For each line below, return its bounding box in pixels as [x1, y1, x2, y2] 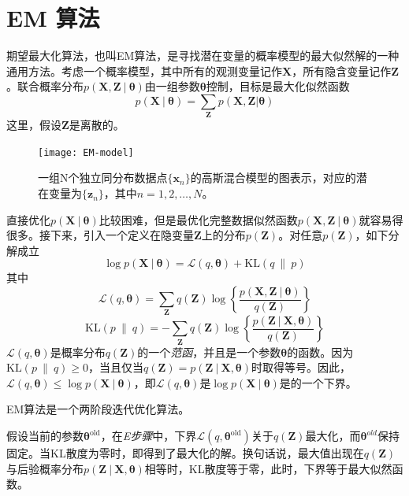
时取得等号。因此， [251, 359, 351, 376]
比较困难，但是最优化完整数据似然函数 [99, 211, 298, 228]
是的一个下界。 [279, 374, 357, 391]
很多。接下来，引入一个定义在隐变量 [6, 227, 194, 243]
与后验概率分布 [6, 460, 84, 476]
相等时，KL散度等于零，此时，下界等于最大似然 [144, 460, 392, 476]
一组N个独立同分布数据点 [38, 169, 168, 186]
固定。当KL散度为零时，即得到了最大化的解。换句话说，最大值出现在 [6, 445, 364, 461]
